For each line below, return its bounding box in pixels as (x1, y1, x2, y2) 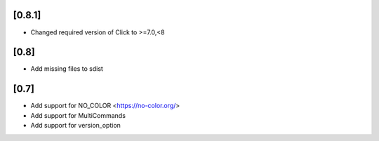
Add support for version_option (30, 121, 121, 130)
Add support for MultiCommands (30, 111, 126, 119)
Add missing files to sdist (30, 65, 103, 73)
